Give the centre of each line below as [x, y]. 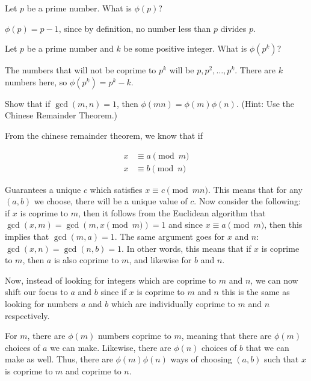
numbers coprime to [134, 336]
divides [233, 28]
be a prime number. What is [79, 8]
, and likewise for [160, 260]
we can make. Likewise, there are [111, 347]
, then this [283, 224]
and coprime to [94, 370]
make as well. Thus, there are [59, 359]
